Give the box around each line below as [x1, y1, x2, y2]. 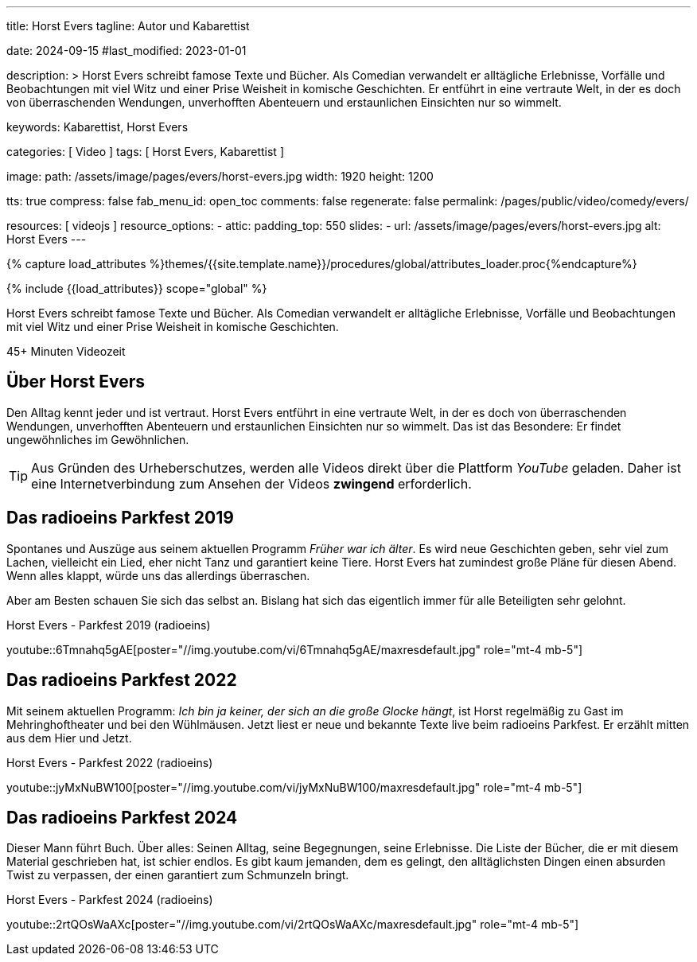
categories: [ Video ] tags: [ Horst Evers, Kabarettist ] [6, 145, 284, 158]
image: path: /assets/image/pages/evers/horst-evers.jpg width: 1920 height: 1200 [6, 169, 434, 183]
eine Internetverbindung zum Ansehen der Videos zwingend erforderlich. [31, 475, 472, 492]
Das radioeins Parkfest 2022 [6, 670, 237, 691]
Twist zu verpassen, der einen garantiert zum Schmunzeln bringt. [6, 868, 349, 882]
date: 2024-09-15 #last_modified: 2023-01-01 [6, 44, 247, 57]
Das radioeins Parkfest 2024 [6, 807, 238, 828]
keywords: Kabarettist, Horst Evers [6, 120, 189, 134]
